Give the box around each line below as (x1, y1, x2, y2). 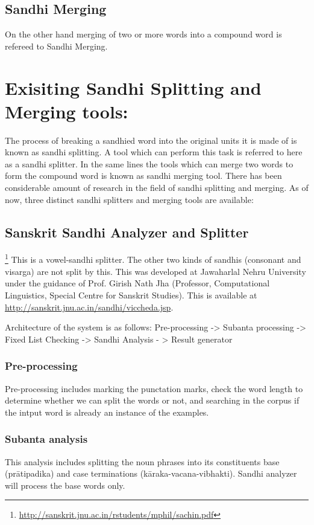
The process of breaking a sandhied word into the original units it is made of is (5, 134, 297, 146)
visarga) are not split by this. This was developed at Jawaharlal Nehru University (5, 265, 306, 277)
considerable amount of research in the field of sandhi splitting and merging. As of (5, 181, 309, 194)
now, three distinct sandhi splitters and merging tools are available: (5, 193, 254, 205)
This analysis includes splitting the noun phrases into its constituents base (5, 455, 280, 468)
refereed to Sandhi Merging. (5, 39, 108, 52)
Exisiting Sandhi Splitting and (5, 75, 262, 100)
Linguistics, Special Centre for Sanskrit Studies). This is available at (5, 288, 257, 301)
